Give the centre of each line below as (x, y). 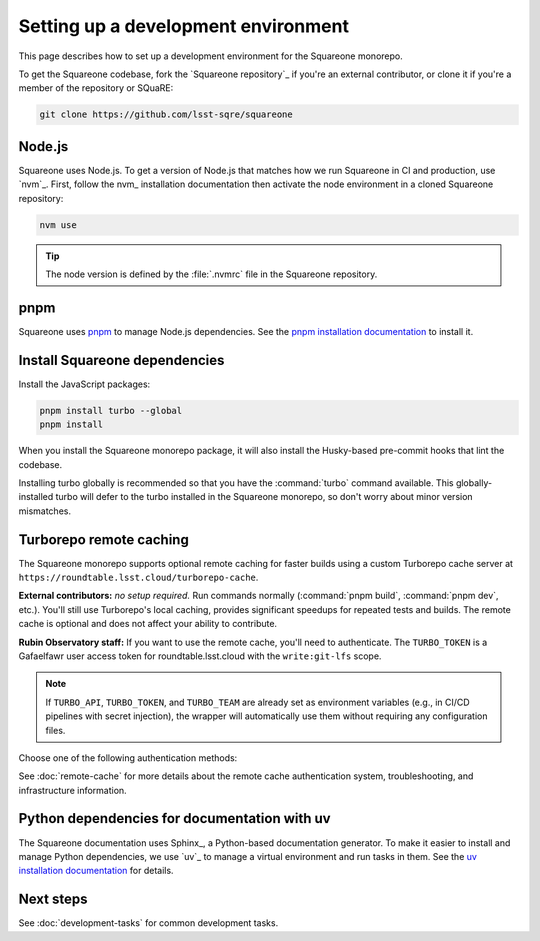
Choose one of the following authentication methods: (128, 757)
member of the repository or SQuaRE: (96, 88)
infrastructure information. (72, 790)
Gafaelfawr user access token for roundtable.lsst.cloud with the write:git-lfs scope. (200, 656)
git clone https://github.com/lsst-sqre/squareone (166, 114)
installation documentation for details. (96, 871)
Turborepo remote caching (103, 539)
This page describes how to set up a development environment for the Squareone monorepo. (211, 56)
